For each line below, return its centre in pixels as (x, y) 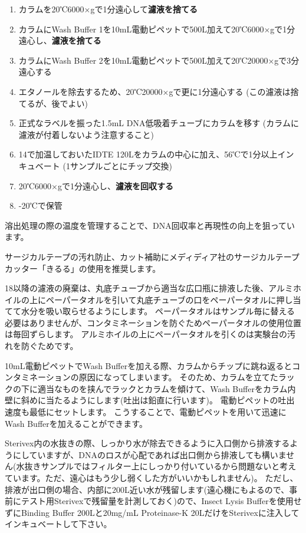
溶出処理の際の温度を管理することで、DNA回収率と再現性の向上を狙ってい (150, 225)
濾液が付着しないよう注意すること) (86, 134)
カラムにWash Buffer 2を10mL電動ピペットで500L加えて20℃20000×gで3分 (159, 60)
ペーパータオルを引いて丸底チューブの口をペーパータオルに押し (169, 299)
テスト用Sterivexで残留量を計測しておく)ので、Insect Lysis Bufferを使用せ (161, 501)
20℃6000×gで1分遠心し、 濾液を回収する (96, 185)
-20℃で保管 (40, 205)
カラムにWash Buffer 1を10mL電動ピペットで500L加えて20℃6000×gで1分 (157, 29)
